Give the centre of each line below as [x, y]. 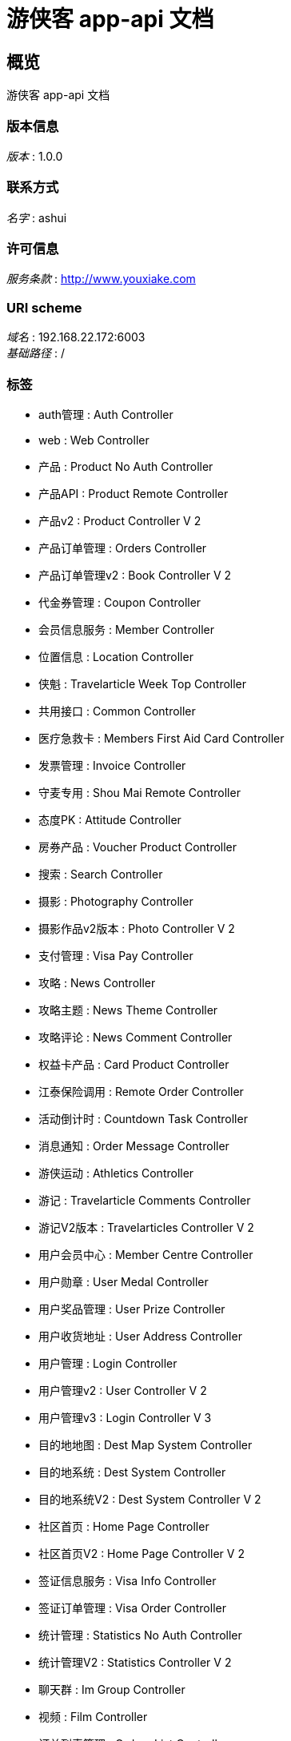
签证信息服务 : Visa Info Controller [128, 1580]
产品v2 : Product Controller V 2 [120, 520]
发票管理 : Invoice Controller [112, 765]
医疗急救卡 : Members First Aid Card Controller [161, 738]
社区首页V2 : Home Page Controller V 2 [142, 1553]
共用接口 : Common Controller [117, 711]
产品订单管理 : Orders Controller [123, 548]
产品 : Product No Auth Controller [126, 466]
